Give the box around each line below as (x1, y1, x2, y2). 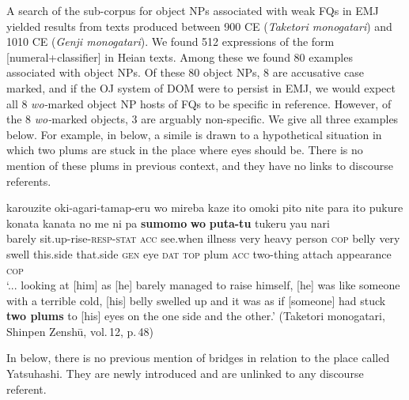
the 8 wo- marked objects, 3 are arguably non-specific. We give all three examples (6, 111, 399, 127)
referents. (6, 172, 51, 189)
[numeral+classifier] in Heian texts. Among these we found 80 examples (6, 48, 353, 65)
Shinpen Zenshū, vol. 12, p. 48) (6, 323, 154, 339)
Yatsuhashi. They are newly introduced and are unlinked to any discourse (6, 365, 364, 382)
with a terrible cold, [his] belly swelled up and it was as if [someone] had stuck (6, 292, 386, 308)
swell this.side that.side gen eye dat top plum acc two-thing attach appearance (6, 245, 392, 262)
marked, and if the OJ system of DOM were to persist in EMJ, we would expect (6, 79, 396, 96)
